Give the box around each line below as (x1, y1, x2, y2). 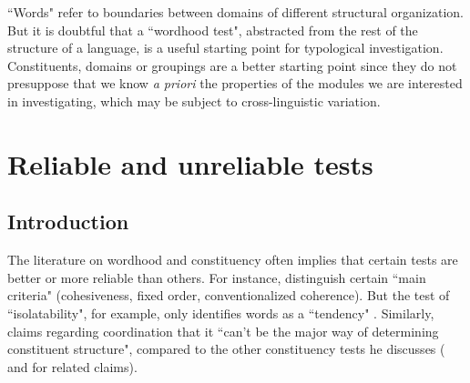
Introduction (7, 207, 129, 236)
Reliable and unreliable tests (7, 145, 373, 182)
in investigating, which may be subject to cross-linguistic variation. (7, 91, 381, 110)
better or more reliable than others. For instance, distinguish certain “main (7, 267, 426, 287)
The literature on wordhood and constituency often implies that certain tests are (7, 250, 458, 269)
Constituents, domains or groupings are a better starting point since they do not (7, 55, 457, 75)
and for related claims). (7, 357, 138, 376)
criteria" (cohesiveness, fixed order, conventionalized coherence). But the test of (7, 286, 450, 305)
